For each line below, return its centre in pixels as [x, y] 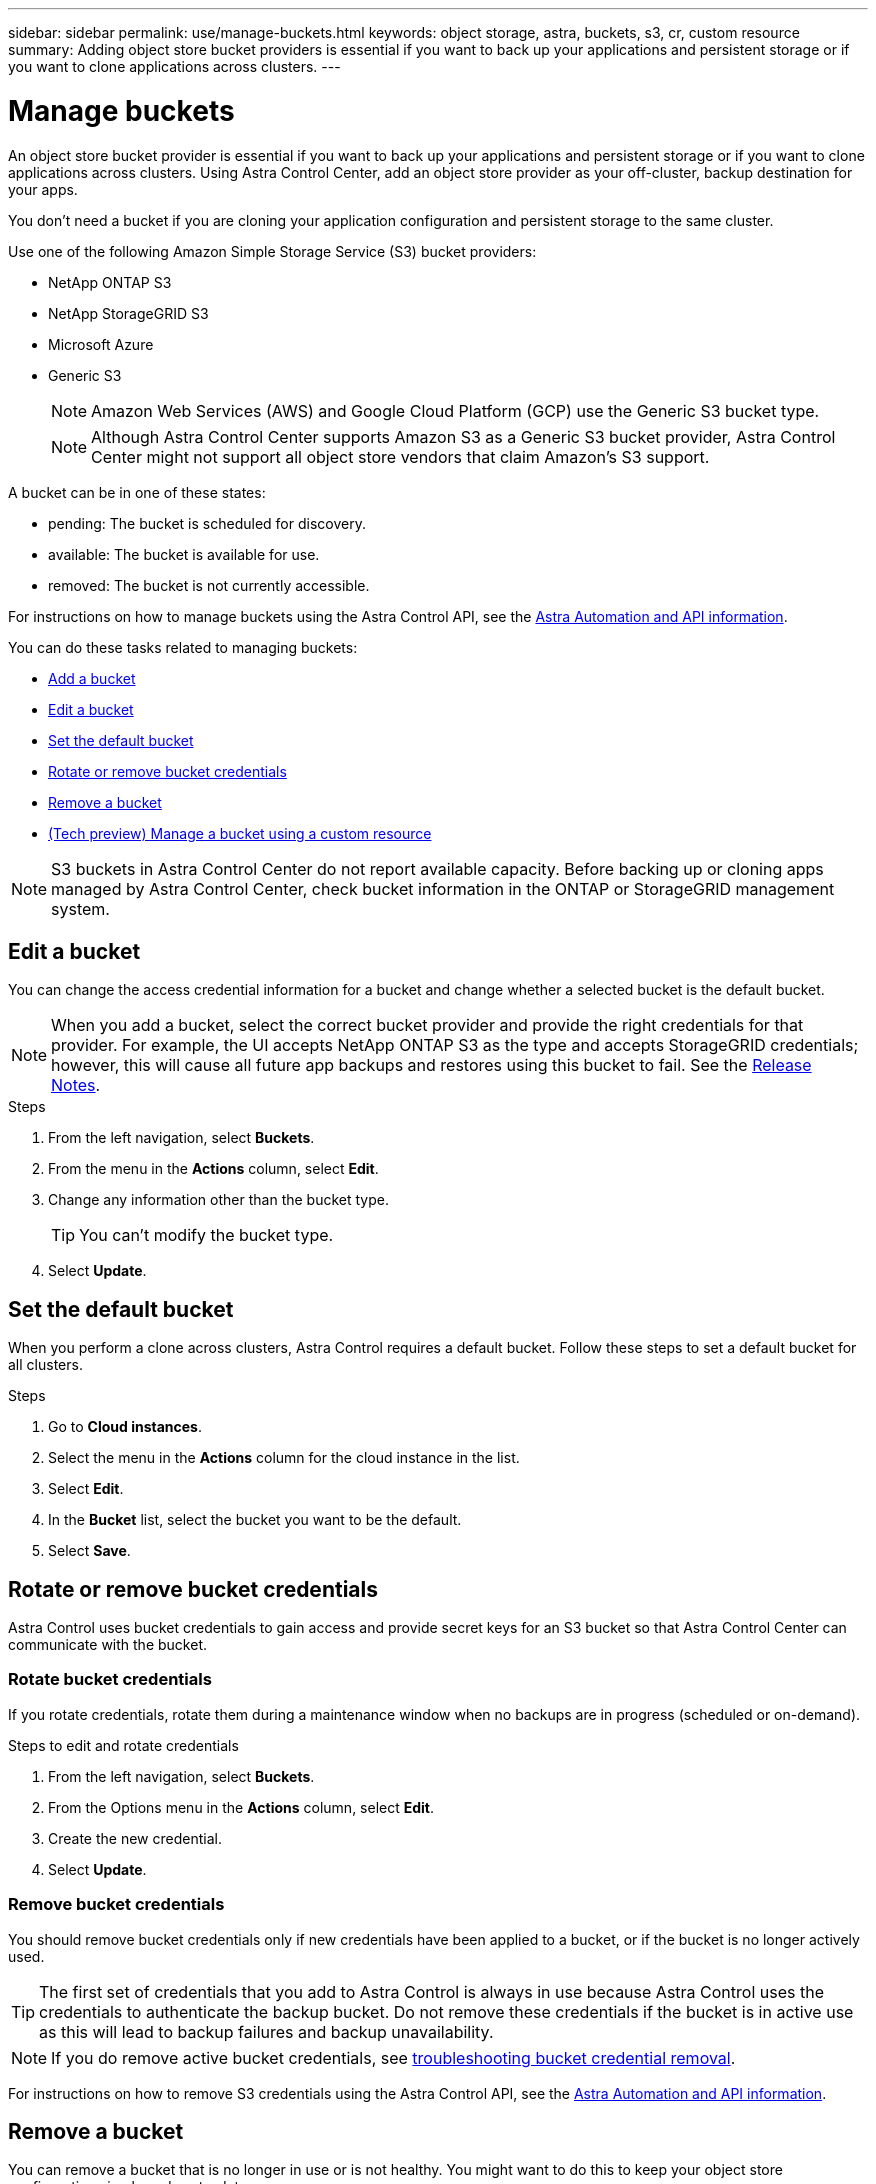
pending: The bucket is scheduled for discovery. [207, 523]
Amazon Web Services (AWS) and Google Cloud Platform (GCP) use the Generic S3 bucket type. [455, 410]
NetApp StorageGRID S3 [128, 313]
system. [80, 908]
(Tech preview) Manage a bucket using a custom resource [240, 833]
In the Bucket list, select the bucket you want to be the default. [255, 1520]
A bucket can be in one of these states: [137, 492]
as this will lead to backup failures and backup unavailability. [266, 2031]
